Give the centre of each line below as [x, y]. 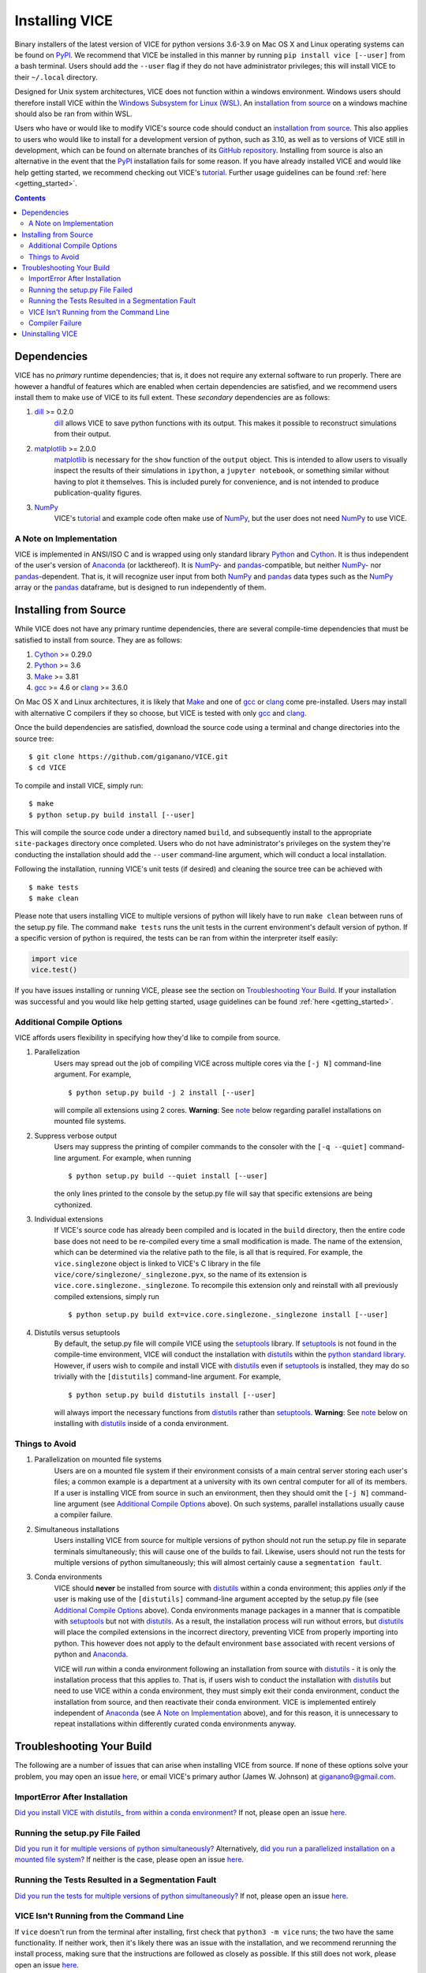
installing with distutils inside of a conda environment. [141, 1424]
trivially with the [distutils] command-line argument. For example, [168, 1376]
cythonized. [73, 1204]
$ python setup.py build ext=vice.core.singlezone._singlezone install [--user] [228, 1315]
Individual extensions [69, 1219]
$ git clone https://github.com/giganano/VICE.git [129, 757]
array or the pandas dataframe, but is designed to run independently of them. [140, 587]
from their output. [83, 434]
